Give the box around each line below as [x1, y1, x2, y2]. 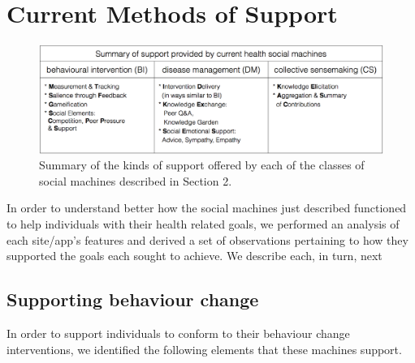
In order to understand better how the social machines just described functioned [6, 199, 407, 216]
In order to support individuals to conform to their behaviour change [6, 325, 350, 342]
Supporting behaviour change [6, 287, 259, 312]
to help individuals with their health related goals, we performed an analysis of [6, 216, 400, 233]
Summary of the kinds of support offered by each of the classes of [39, 156, 365, 173]
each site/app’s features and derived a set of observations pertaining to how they [6, 231, 409, 248]
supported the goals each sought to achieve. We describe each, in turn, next [6, 247, 383, 264]
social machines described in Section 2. [39, 172, 232, 189]
